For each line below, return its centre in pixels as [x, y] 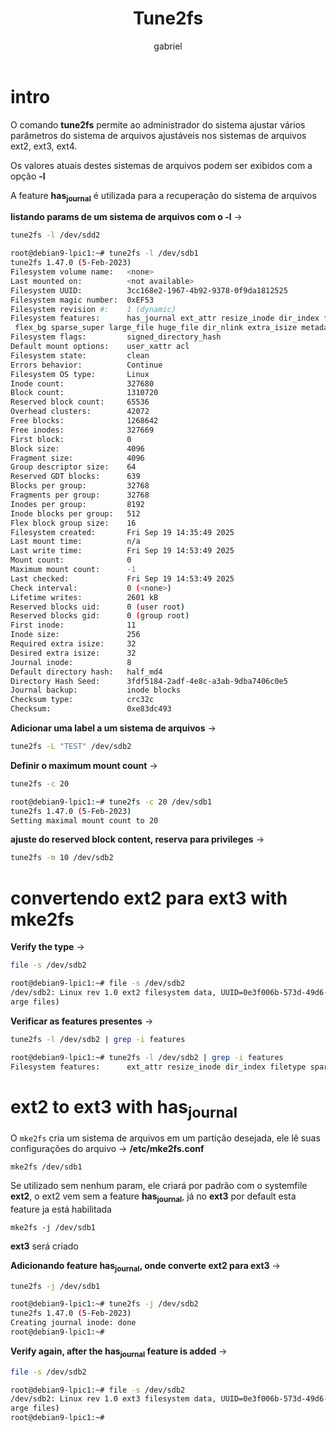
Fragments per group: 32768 [80, 495]
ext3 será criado [44, 1246]
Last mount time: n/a [75, 542]
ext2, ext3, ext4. [44, 146]
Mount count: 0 [71, 560]
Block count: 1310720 [84, 393]
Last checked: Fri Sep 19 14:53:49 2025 [122, 578]
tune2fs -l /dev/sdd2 [55, 235]
